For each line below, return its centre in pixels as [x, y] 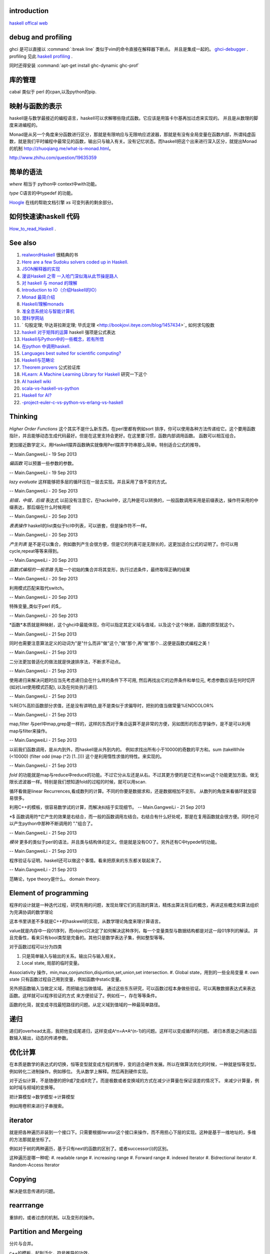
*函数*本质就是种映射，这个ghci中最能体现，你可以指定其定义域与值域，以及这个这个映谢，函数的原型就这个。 [123, 625]
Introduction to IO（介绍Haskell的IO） [60, 290]
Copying [23, 1179]
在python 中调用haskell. [46, 346]
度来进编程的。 [24, 125]
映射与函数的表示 [35, 106]
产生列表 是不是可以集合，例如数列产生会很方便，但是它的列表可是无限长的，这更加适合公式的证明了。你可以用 [124, 544]
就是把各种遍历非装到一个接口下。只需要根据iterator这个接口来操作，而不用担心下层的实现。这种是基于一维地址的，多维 [133, 1132]
